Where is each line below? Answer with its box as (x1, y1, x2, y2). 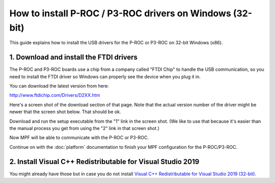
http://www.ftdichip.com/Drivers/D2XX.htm (9, 92, 100, 98)
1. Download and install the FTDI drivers (9, 53, 137, 62)
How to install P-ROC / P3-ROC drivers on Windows (9, 8, 231, 19)
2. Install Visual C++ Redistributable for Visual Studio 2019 (9, 157, 200, 166)
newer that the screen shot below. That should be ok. (9, 109, 121, 115)
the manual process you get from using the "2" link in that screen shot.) (9, 125, 160, 131)
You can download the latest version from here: (9, 83, 109, 89)
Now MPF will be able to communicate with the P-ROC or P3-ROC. (9, 135, 149, 141)
